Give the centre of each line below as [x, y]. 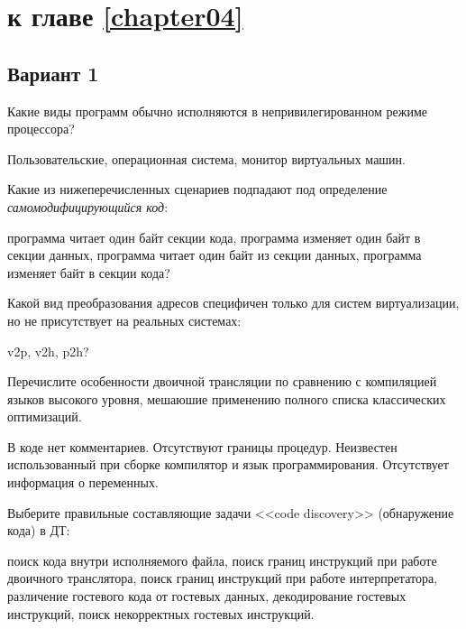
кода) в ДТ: [39, 530]
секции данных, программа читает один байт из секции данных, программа [215, 255]
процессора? [41, 129]
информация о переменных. [83, 482]
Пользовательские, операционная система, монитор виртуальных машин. [206, 158]
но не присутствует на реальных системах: [124, 320]
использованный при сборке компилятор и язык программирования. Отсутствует [228, 464]
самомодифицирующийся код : [88, 206]
